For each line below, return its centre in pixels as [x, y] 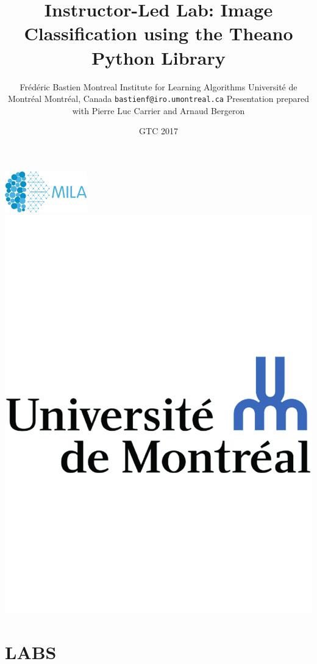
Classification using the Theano [158, 33]
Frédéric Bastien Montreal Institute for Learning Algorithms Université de [158, 86]
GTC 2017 [158, 131]
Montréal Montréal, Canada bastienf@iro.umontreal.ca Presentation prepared [158, 99]
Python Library [158, 57]
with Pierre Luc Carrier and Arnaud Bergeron [158, 110]
